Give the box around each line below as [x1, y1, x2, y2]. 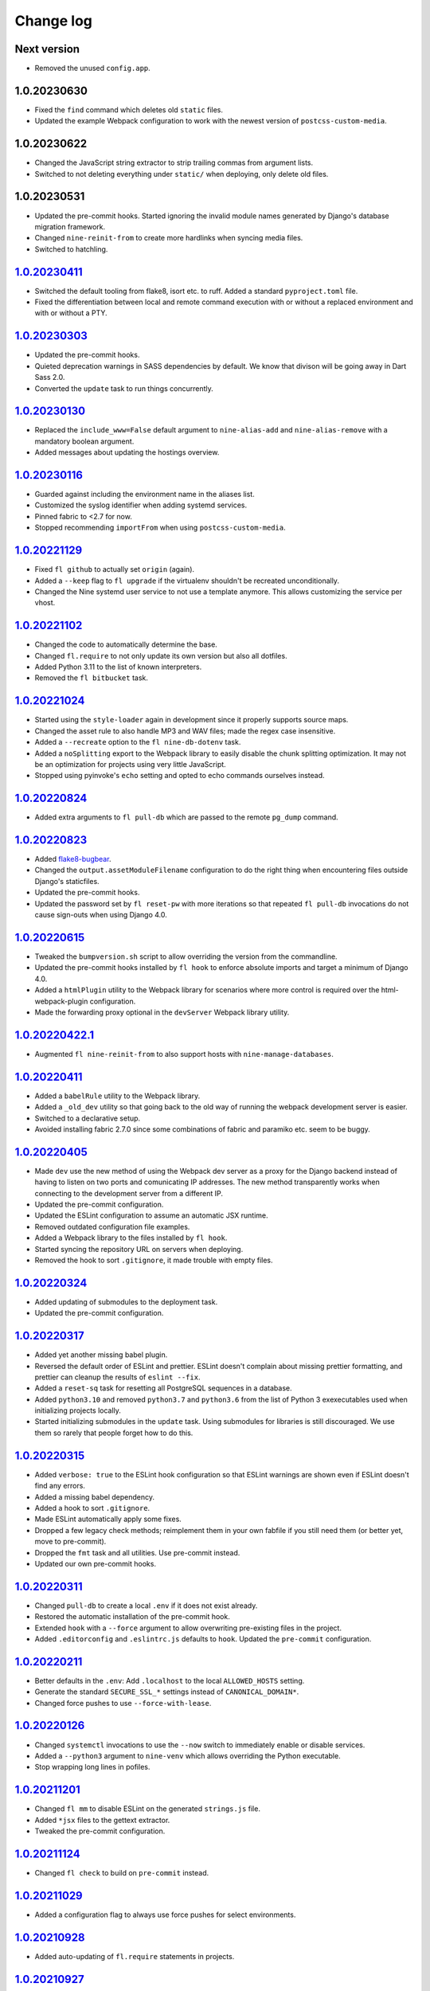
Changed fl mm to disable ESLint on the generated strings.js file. [34, 1804, 260, 1813]
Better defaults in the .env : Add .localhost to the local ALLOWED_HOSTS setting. [34, 1676, 305, 1685]
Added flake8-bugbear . [34, 855, 111, 864]
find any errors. [34, 1481, 85, 1491]
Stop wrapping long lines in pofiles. [34, 1762, 150, 1772]
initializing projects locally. [34, 1406, 121, 1415]
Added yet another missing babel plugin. [34, 1350, 168, 1359]
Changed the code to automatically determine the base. [34, 640, 218, 649]
